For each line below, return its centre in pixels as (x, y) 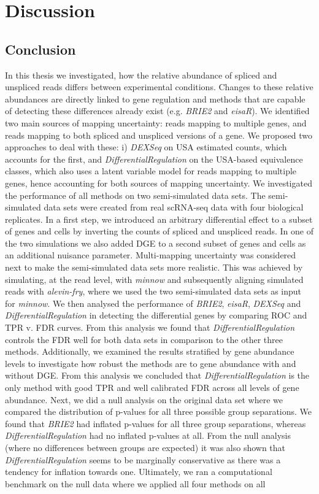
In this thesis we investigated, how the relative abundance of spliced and (141, 75)
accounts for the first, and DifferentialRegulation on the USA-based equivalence (154, 159)
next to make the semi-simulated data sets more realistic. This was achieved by (154, 267)
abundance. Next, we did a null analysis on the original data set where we (144, 399)
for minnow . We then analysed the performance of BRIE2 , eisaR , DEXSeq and (153, 303)
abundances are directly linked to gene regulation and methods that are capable (155, 98)
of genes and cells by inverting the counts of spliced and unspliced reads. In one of (159, 231)
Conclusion (40, 49)
